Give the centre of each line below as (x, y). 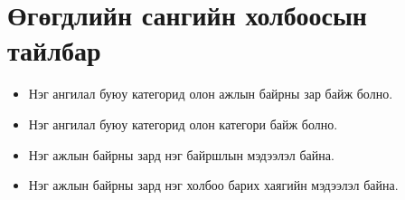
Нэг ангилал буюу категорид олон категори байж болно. (183, 124)
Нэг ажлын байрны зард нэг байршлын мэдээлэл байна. (181, 154)
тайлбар (54, 50)
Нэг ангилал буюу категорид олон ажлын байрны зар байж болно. (211, 94)
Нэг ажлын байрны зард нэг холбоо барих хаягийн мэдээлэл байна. (213, 185)
